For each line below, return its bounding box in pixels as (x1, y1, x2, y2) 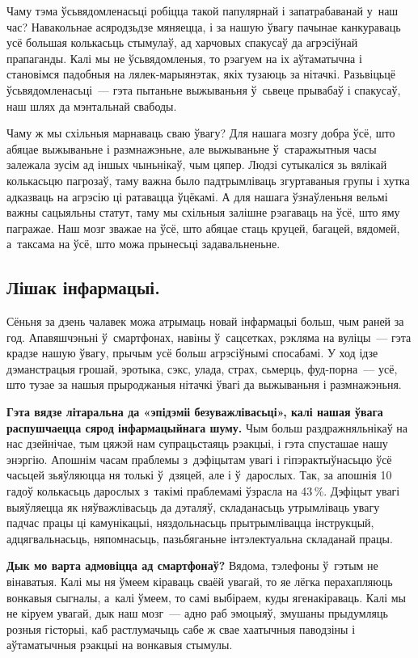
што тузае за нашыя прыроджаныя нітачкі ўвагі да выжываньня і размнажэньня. (6, 376, 402, 393)
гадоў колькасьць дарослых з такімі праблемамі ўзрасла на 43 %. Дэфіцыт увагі (6, 483, 400, 500)
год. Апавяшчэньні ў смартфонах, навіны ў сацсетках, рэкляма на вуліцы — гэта (6, 328, 412, 345)
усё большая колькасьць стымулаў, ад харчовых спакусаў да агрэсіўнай (6, 34, 358, 51)
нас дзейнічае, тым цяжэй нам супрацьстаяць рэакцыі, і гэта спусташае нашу (6, 435, 388, 452)
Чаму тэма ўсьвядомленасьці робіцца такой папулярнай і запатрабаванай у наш (6, 2, 399, 19)
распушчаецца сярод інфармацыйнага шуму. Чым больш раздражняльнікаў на (6, 419, 408, 436)
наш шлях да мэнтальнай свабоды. (6, 97, 177, 114)
